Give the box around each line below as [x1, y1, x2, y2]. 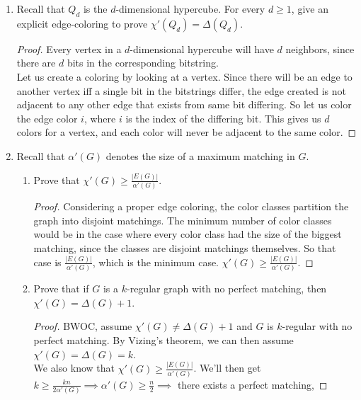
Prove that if [33, 281, 89, 296]
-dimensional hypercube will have [130, 41, 274, 56]
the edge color [16, 110, 78, 125]
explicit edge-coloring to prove [16, 16, 148, 30]
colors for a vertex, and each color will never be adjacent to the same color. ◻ [16, 125, 357, 139]
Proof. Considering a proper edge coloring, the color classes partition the [33, 199, 349, 214]
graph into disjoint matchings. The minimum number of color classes [33, 212, 332, 227]
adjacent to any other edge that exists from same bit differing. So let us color [16, 97, 352, 112]
